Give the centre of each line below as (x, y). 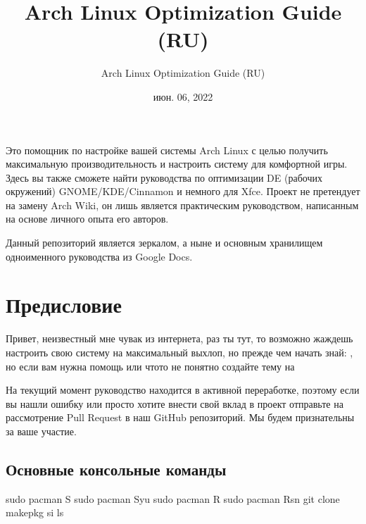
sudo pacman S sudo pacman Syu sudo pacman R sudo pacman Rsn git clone (173, 498)
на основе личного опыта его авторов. (87, 219)
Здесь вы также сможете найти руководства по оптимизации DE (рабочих (164, 177)
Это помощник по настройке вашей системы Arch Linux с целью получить (167, 150)
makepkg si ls (35, 512)
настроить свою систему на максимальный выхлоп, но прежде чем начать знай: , (179, 352)
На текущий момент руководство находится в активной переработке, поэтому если (183, 390)
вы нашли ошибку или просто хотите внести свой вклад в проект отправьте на (175, 403)
